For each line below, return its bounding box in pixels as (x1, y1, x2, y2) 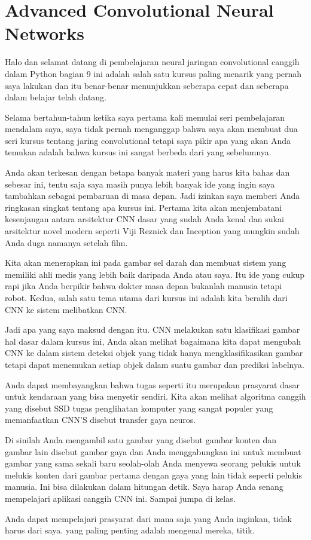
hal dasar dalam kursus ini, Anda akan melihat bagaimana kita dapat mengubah (5, 335, 301, 347)
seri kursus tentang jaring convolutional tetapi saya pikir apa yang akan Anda (5, 134, 291, 146)
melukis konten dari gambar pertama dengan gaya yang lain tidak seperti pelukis (5, 468, 303, 481)
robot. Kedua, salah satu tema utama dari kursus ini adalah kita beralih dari (5, 292, 288, 303)
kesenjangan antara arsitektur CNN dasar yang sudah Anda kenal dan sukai (5, 213, 284, 225)
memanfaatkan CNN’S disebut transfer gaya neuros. (5, 413, 196, 426)
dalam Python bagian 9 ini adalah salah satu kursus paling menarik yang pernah (5, 67, 302, 79)
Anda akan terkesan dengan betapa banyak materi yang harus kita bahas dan (5, 166, 290, 179)
